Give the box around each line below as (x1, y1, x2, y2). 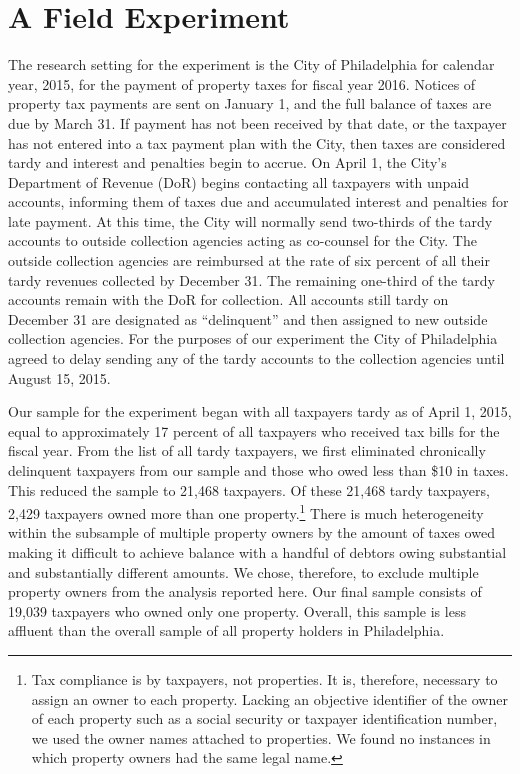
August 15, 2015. (8, 367, 111, 388)
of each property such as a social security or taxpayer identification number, (31, 708, 498, 729)
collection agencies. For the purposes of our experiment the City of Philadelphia (8, 328, 498, 349)
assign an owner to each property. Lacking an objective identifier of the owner (31, 688, 508, 709)
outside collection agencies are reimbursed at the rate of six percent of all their (8, 250, 490, 271)
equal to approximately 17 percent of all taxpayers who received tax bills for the (8, 420, 500, 441)
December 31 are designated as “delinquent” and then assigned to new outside (8, 308, 488, 329)
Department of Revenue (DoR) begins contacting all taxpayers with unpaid (8, 171, 470, 192)
